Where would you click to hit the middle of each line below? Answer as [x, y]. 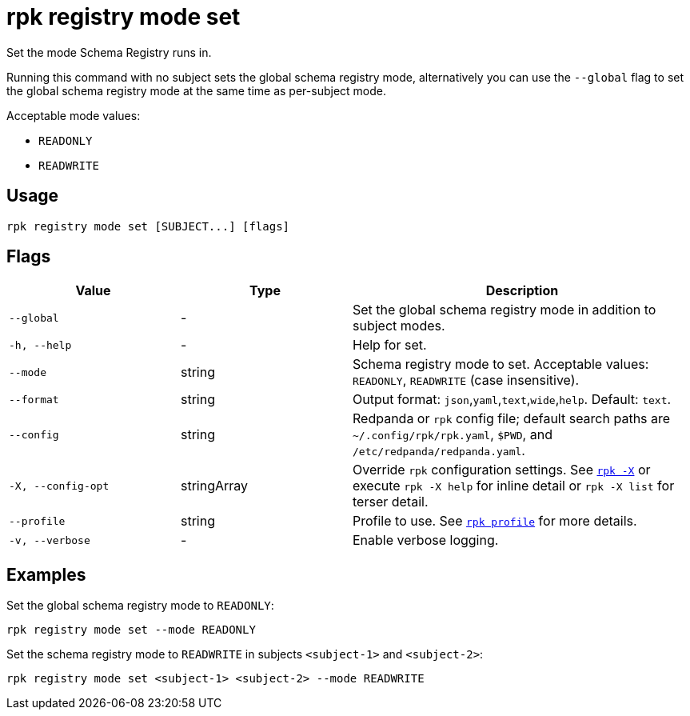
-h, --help [40, 345]
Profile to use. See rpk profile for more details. [495, 521]
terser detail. [391, 502]
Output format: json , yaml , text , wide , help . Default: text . [512, 400]
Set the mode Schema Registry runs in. [109, 52]
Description [522, 291]
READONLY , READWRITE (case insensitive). [466, 380]
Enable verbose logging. [426, 540]
